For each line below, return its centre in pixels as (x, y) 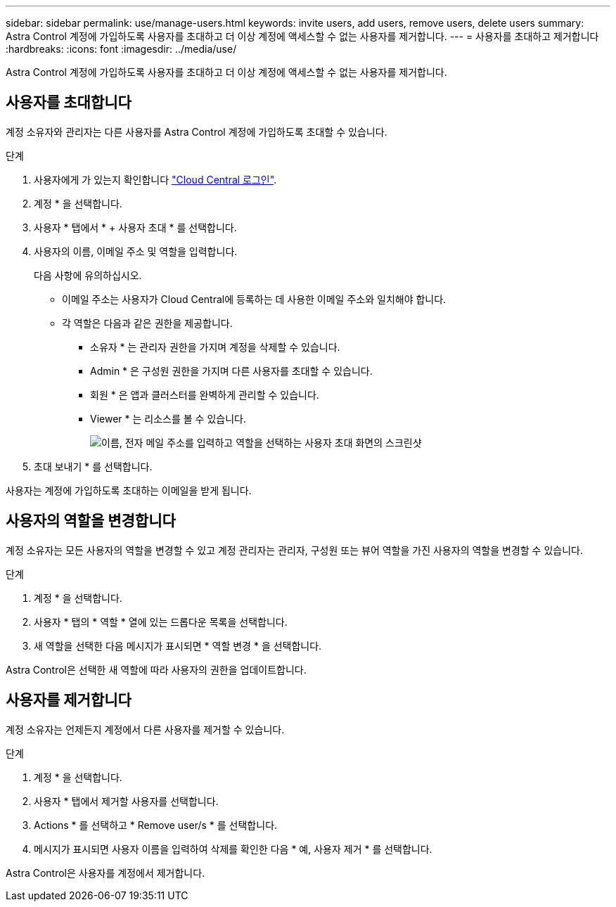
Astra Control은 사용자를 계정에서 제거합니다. (105, 873)
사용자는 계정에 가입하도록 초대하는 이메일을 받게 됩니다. (129, 490)
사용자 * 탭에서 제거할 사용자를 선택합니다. (126, 801)
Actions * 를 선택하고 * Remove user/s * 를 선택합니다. (156, 825)
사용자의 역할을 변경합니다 (91, 521)
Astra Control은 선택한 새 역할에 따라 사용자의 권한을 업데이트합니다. (156, 669)
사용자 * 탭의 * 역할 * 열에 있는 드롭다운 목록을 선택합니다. (161, 622)
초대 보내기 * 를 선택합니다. (93, 466)
